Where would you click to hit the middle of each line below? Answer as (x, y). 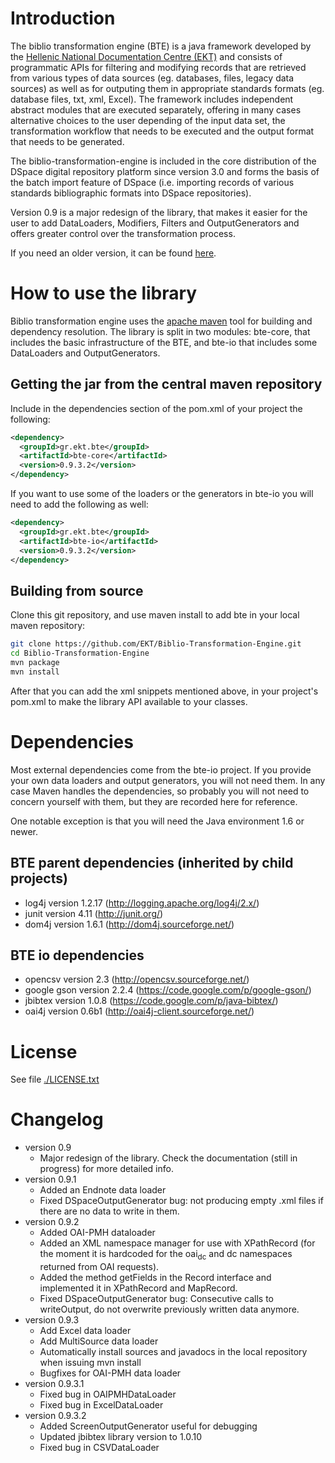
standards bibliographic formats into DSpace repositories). (131, 193)
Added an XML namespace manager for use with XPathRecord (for (177, 1243)
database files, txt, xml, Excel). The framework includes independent (152, 99)
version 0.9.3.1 (54, 1383)
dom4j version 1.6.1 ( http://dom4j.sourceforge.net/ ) (129, 924)
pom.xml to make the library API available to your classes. (129, 701)
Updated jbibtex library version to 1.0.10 (121, 1436)
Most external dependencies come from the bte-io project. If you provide (161, 769)
